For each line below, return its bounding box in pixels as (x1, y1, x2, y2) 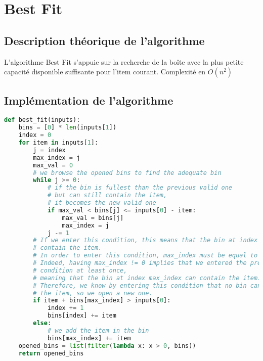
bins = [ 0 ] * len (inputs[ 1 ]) (18, 124, 117, 131)
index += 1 (47, 304, 84, 312)
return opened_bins (18, 349, 84, 357)
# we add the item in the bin (47, 327, 149, 334)
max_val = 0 (33, 161, 73, 169)
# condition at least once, (33, 266, 127, 274)
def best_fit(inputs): (4, 116, 80, 124)
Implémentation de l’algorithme (4, 92, 173, 108)
